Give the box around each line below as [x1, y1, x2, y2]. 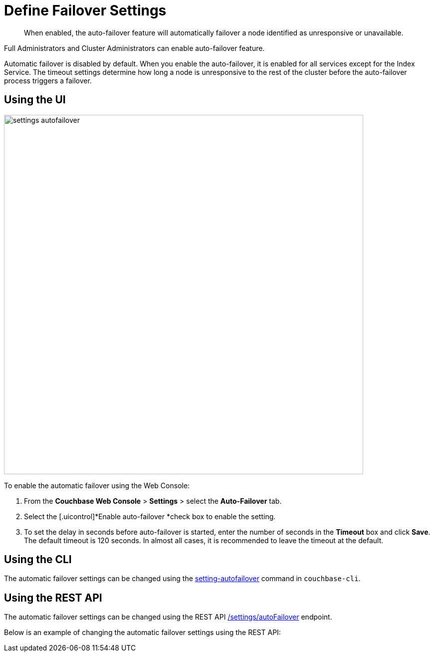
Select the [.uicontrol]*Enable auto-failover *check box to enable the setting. [24, 512, 276, 521]
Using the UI [4, 93, 66, 106]
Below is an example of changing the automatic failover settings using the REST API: [4, 628, 281, 637]
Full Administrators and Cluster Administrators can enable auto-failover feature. [4, 43, 265, 52]
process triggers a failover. [4, 76, 92, 85]
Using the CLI [4, 553, 72, 566]
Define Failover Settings [4, 2, 167, 19]
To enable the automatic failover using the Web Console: [4, 481, 190, 490]
